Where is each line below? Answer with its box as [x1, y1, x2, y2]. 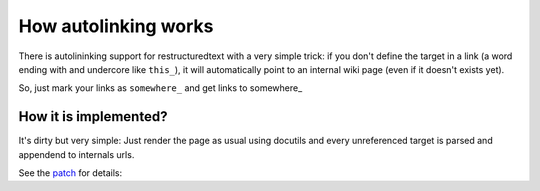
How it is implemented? [18, 108, 168, 125]
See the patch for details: [18, 167, 123, 179]
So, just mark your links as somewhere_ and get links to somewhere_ [18, 82, 303, 94]
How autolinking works [18, 15, 214, 37]
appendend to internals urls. [18, 148, 135, 160]
